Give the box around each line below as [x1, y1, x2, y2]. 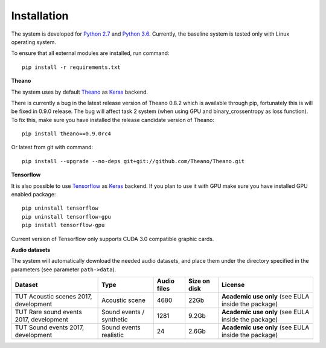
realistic [101, 331, 124, 340]
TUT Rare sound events [14, 308, 82, 317]
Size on [188, 277, 211, 285]
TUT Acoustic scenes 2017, [14, 292, 92, 301]
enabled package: [11, 191, 56, 198]
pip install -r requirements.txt [22, 63, 121, 71]
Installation [11, 9, 69, 22]
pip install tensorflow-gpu [22, 222, 105, 229]
